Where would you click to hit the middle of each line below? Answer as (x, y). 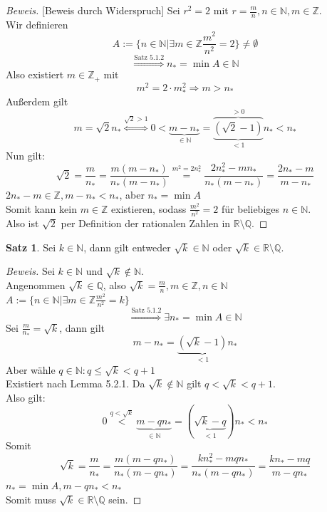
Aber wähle (31, 369)
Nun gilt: (25, 155)
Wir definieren (37, 24)
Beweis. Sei (30, 271)
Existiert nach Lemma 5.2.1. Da (76, 383)
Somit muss (31, 499)
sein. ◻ (125, 499)
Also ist (22, 223)
